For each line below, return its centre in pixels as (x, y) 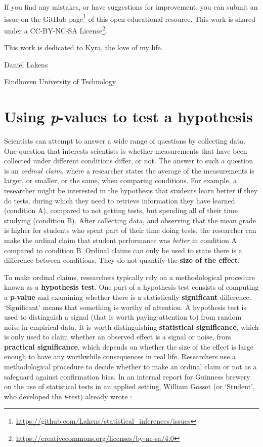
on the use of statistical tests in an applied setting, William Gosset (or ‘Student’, (129, 386)
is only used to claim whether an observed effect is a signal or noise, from (118, 337)
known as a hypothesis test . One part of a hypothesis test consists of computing (131, 287)
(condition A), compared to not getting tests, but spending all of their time (121, 210)
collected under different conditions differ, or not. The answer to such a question (129, 161)
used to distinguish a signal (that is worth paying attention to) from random (123, 317)
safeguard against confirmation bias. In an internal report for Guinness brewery (127, 376)
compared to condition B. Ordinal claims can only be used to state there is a (123, 250)
